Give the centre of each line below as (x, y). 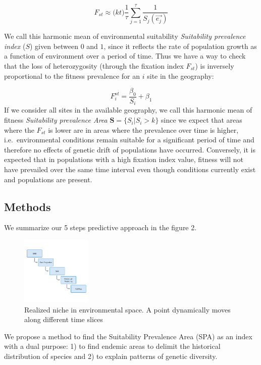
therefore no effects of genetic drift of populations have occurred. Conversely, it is (130, 149)
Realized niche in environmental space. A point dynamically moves (127, 309)
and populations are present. (48, 179)
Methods (28, 206)
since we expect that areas (202, 120)
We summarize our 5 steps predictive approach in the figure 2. (100, 227)
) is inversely (215, 66)
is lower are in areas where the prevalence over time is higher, (143, 129)
